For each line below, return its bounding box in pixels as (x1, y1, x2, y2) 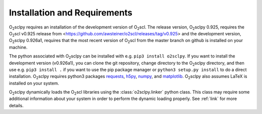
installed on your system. (9, 80, 59, 86)
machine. (9, 44, 28, 50)
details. (9, 102, 24, 108)
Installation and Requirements (9, 7, 133, 18)
